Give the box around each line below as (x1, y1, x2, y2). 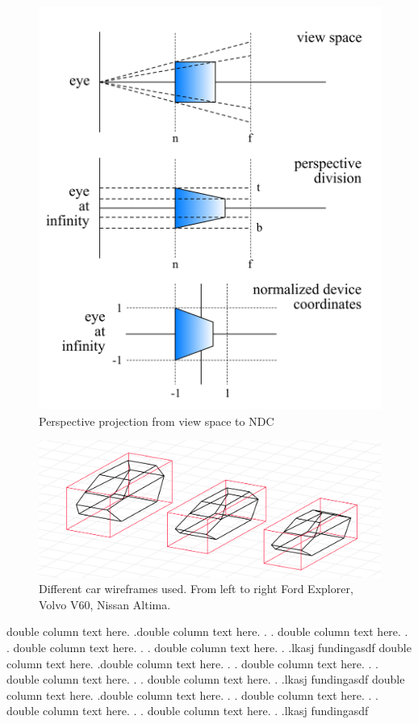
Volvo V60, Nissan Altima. (39, 596, 171, 612)
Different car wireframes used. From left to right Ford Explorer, (39, 580, 353, 597)
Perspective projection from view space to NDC (39, 412, 274, 429)
